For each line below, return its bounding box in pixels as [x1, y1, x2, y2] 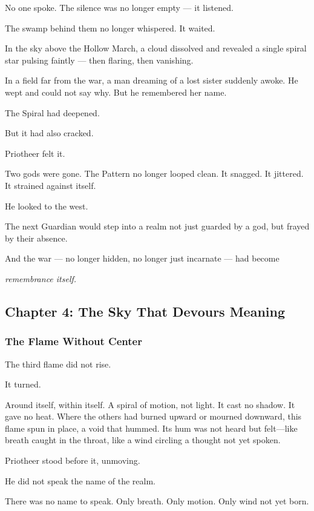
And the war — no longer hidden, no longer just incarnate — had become [5, 252, 280, 265]
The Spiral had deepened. [5, 106, 100, 119]
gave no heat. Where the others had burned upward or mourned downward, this [5, 410, 302, 423]
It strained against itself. [5, 179, 96, 191]
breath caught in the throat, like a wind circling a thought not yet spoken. [5, 434, 281, 446]
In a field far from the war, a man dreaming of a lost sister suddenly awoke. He [5, 74, 298, 87]
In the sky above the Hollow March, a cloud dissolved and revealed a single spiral [5, 42, 307, 54]
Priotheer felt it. [5, 147, 65, 159]
